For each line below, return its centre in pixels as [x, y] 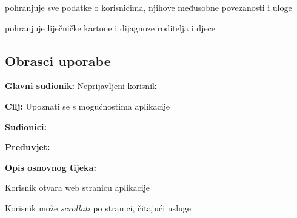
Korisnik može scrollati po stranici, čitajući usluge [98, 207]
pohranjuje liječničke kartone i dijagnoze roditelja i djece [110, 28]
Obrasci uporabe [58, 60]
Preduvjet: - [29, 147]
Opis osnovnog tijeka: [51, 167]
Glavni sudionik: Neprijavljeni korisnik [81, 86]
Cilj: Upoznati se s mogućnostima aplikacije [88, 106]
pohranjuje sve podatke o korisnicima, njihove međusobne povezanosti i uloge [148, 7]
